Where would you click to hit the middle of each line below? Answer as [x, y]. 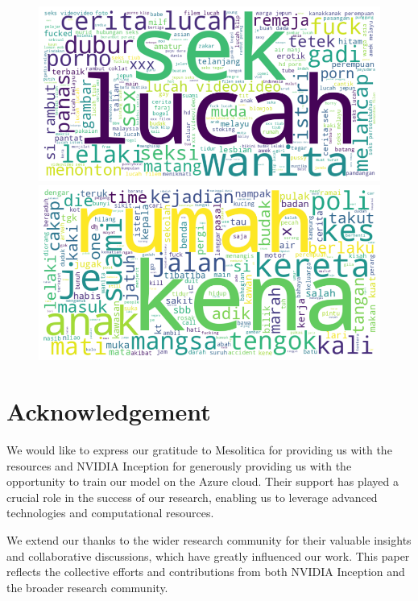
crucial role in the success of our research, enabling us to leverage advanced [192, 497]
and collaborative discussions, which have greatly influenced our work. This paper [208, 555]
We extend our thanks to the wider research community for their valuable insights [209, 539]
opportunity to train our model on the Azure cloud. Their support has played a [203, 481]
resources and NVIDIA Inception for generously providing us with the [179, 465]
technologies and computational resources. [110, 513]
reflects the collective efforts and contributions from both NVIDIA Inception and [206, 572]
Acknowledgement [109, 411]
